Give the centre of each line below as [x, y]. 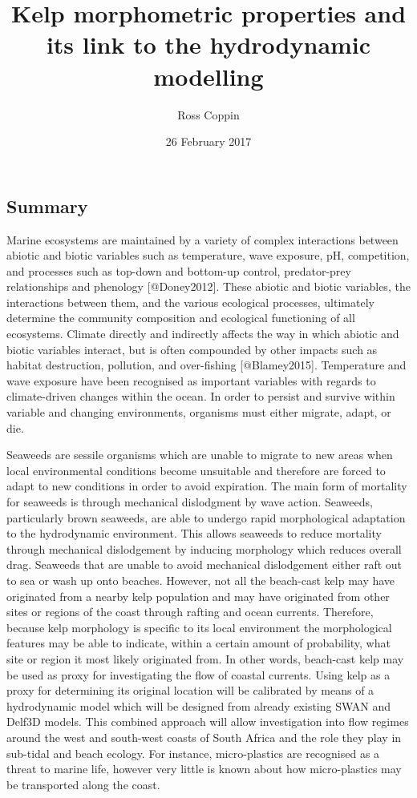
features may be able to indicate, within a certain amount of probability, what [198, 643]
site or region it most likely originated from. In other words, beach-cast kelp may [205, 658]
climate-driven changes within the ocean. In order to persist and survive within [201, 396]
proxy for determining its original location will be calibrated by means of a [190, 690]
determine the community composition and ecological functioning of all [181, 318]
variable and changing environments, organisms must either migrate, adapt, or [199, 412]
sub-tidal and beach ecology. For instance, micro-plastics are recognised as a [193, 753]
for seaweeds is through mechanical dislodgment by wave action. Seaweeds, [190, 502]
